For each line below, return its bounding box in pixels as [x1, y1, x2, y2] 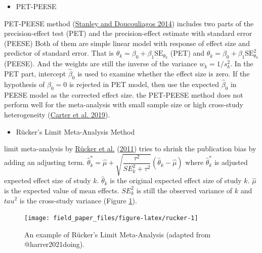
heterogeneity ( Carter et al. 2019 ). [4, 109, 110, 120]
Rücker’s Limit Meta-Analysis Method [16, 126, 135, 137]
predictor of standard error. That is [4, 48, 114, 58]
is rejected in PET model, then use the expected [69, 79, 220, 90]
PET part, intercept [4, 68, 66, 79]
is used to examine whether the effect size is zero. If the [77, 68, 250, 79]
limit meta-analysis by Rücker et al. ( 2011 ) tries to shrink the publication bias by [4, 143, 256, 154]
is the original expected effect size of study [110, 175, 242, 186]
